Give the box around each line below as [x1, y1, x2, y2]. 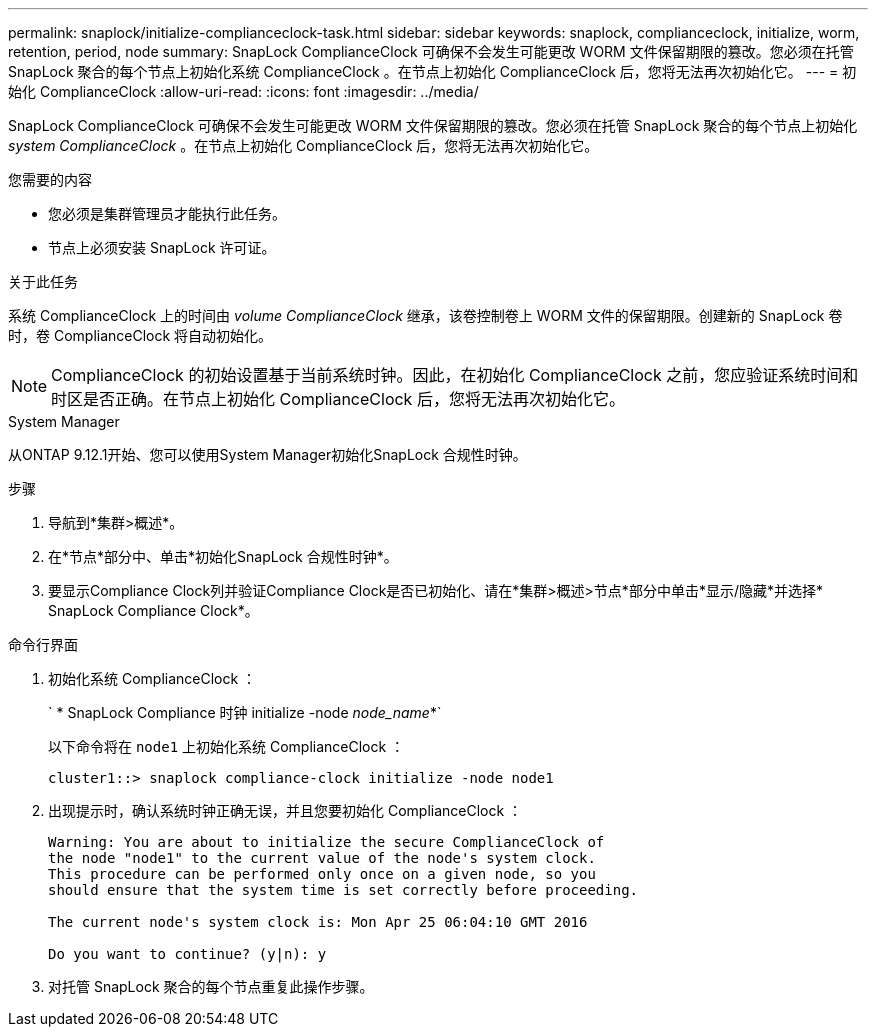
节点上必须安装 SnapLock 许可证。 [48, 239, 276, 256]
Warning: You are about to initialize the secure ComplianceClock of [48, 834, 605, 850]
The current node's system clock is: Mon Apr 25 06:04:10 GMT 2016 [48, 914, 588, 930]
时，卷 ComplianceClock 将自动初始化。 [8, 327, 273, 344]
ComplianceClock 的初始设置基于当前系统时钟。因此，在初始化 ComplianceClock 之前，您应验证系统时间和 [51, 365, 859, 385]
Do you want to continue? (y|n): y [48, 946, 327, 962]
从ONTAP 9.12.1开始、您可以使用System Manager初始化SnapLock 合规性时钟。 [8, 446, 527, 463]
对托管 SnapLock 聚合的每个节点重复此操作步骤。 [48, 978, 374, 995]
